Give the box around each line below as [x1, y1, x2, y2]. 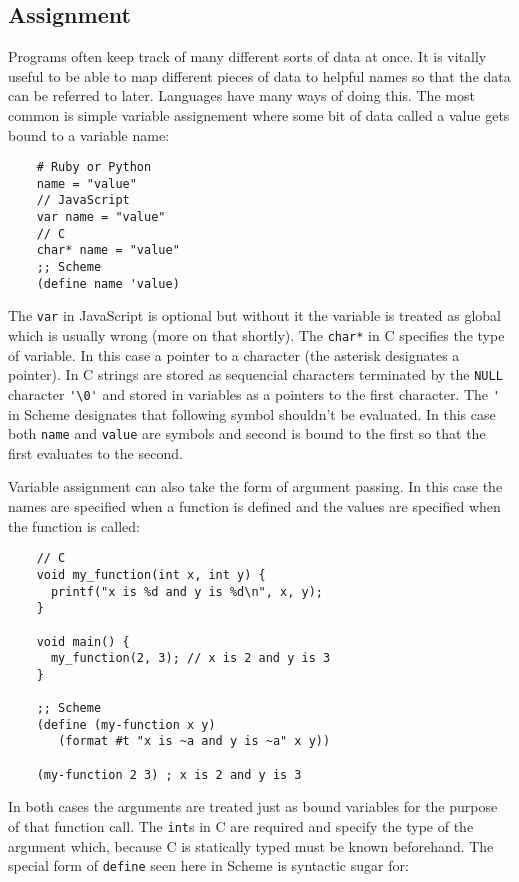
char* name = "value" [36, 243, 180, 258]
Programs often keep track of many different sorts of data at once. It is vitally [8, 46, 487, 67]
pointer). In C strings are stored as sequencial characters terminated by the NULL [8, 364, 503, 385]
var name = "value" [36, 210, 166, 225]
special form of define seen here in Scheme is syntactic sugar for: [8, 855, 409, 876]
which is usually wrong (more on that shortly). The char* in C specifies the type [8, 325, 505, 346]
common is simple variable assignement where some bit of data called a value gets [8, 104, 510, 125]
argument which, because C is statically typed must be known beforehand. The [8, 835, 494, 856]
